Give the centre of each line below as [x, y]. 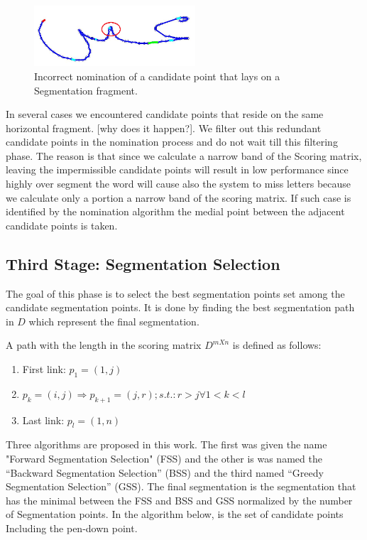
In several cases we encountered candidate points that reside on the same [165, 114]
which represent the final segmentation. [114, 321]
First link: [44, 369]
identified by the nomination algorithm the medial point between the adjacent [175, 211]
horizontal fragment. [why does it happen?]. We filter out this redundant [164, 128]
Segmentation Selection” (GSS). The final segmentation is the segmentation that [181, 486]
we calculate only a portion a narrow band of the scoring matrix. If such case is [179, 197]
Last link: [43, 420]
